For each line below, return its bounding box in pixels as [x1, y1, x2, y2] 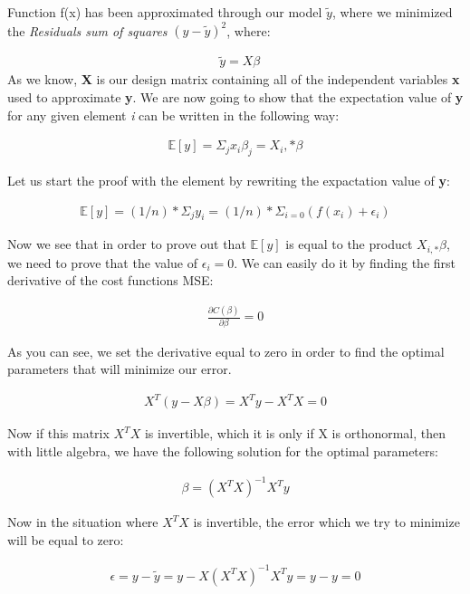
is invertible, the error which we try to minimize [193, 513, 460, 532]
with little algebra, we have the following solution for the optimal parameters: [7, 441, 438, 460]
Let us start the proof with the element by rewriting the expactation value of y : [7, 170, 450, 189]
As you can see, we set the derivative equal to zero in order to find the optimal [7, 341, 445, 360]
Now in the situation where [7, 513, 158, 532]
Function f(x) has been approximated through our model [7, 3, 322, 21]
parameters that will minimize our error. [7, 359, 232, 378]
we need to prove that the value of [7, 253, 198, 272]
